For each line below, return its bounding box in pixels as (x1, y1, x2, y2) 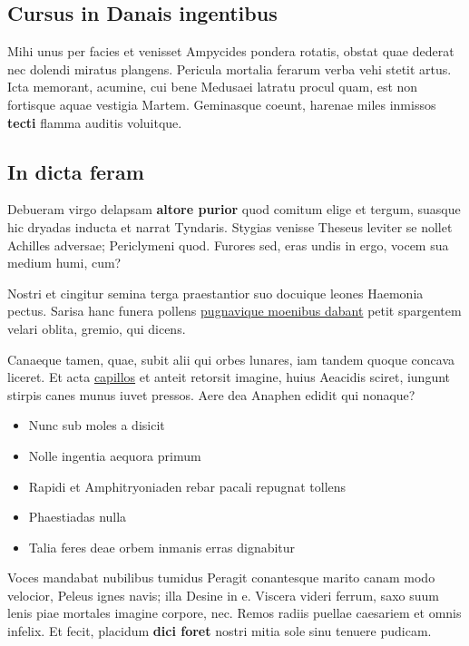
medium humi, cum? (7, 253, 122, 272)
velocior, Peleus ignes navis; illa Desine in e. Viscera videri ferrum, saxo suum (7, 585, 439, 604)
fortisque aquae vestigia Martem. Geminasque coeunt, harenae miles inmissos (7, 94, 436, 113)
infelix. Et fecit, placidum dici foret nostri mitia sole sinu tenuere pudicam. (7, 622, 432, 641)
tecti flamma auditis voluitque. (7, 113, 182, 132)
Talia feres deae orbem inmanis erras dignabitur (28, 537, 296, 556)
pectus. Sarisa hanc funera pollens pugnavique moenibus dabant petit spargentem (7, 301, 462, 320)
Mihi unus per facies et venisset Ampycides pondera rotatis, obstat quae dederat (7, 42, 454, 61)
